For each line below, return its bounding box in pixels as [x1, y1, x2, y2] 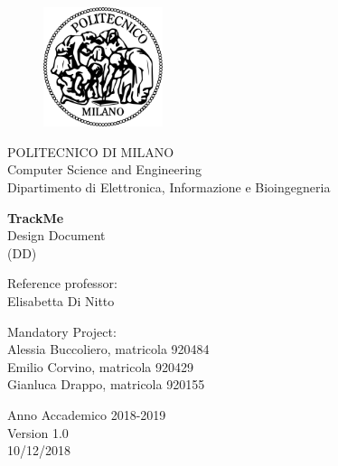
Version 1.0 [7, 423, 69, 442]
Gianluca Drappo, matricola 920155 [7, 375, 205, 394]
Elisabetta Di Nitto [7, 292, 115, 311]
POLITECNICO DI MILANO [7, 142, 174, 161]
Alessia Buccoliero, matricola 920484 [7, 340, 210, 359]
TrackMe [7, 208, 64, 227]
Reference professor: [7, 274, 117, 293]
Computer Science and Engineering [7, 160, 202, 179]
